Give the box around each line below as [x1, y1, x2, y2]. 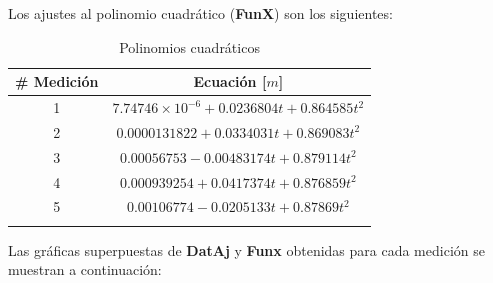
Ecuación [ [193, 71, 267, 92]
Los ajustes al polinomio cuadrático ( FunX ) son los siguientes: [8, 3, 393, 23]
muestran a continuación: [8, 259, 162, 280]
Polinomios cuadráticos [119, 36, 260, 57]
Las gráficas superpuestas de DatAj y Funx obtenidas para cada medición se [8, 239, 485, 260]
